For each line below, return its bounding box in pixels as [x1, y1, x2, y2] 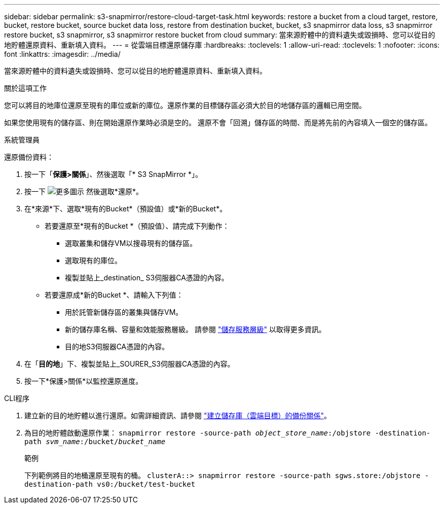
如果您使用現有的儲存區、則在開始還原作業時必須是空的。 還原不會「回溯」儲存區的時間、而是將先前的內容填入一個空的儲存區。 [4, 118, 432, 127]
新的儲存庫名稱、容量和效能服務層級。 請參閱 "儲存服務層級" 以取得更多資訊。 [65, 325, 326, 334]
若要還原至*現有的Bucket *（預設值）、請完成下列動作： [45, 222, 230, 230]
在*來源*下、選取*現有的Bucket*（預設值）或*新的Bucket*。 [24, 204, 227, 213]
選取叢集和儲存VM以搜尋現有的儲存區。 [65, 239, 197, 247]
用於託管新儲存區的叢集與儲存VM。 [65, 308, 183, 316]
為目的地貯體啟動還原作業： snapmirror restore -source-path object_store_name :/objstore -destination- [24, 428, 431, 437]
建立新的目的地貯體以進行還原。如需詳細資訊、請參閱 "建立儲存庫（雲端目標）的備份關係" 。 [24, 411, 331, 420]
